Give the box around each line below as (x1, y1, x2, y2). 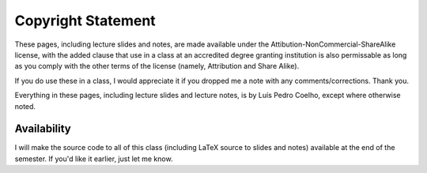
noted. (14, 101, 36, 111)
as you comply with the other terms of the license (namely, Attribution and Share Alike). (14, 62, 300, 71)
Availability (14, 122, 71, 136)
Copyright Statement (14, 12, 156, 29)
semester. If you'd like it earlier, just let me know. (14, 154, 173, 164)
